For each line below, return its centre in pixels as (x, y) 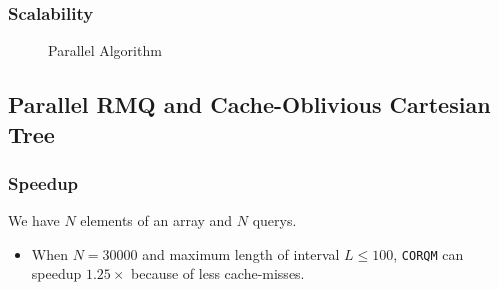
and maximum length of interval (241, 253)
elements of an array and (156, 220)
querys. (274, 220)
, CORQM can (428, 253)
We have (34, 220)
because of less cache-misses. (218, 273)
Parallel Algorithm (105, 50)
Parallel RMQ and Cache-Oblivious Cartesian (249, 104)
